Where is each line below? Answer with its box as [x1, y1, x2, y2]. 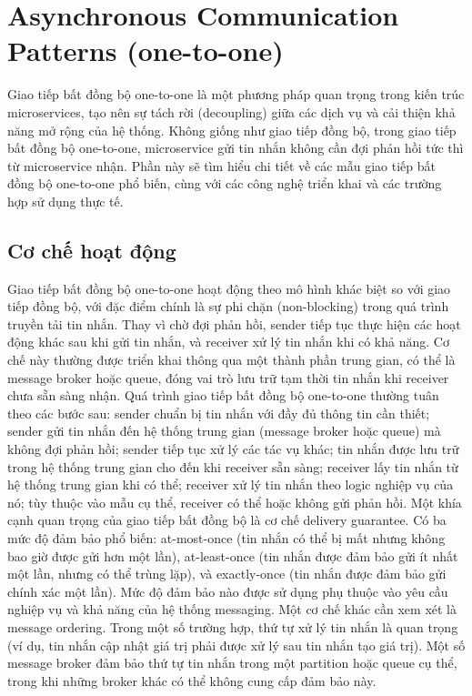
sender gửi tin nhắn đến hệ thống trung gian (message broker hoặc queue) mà [7, 421, 441, 440]
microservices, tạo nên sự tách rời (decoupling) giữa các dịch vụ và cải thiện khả [7, 102, 456, 121]
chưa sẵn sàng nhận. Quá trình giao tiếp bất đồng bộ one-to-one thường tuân [7, 386, 439, 405]
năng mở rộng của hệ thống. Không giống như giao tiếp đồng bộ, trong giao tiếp [7, 120, 457, 139]
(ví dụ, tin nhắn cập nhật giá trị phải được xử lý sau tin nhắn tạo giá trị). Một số [7, 635, 466, 654]
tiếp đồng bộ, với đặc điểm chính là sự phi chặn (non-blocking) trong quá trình [7, 297, 449, 316]
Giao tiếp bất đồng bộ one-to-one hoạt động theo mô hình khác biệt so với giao [7, 278, 451, 298]
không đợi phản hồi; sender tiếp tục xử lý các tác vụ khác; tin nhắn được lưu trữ [7, 439, 459, 459]
